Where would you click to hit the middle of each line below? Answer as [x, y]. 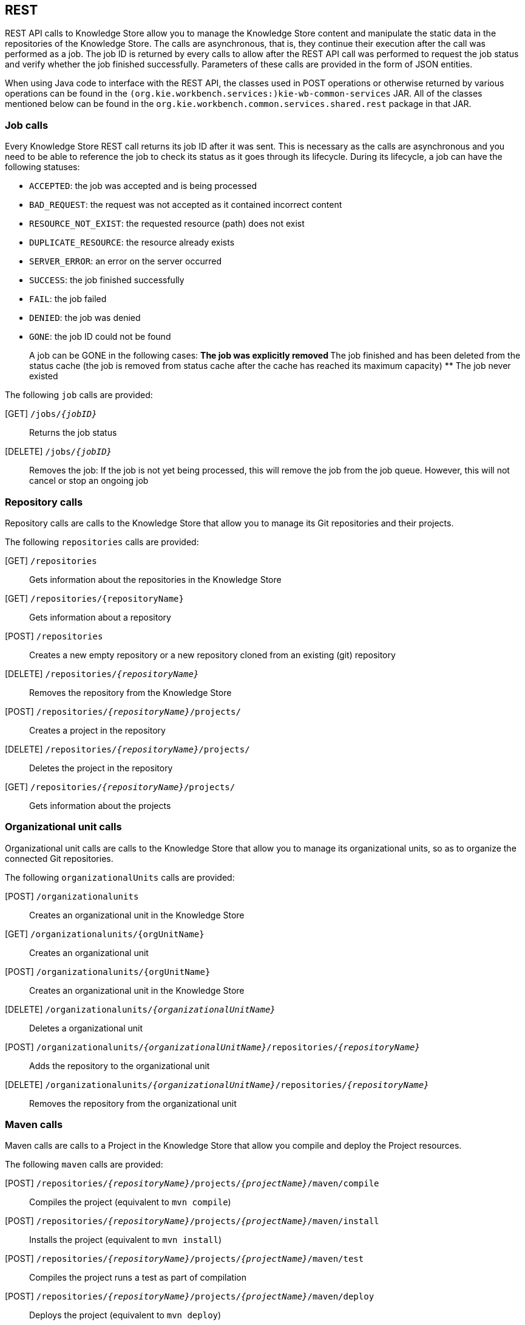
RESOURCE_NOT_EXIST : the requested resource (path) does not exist [167, 224]
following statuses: [42, 167]
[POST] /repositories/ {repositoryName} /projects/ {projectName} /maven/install [192, 1221]
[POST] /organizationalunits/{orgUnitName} [108, 971]
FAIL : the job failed [68, 299]
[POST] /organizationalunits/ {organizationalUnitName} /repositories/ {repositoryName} [212, 1047]
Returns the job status [73, 433]
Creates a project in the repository [97, 730]
